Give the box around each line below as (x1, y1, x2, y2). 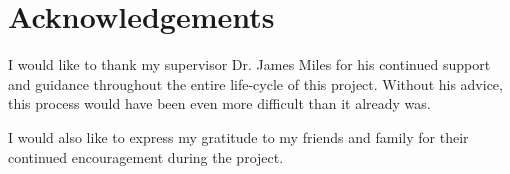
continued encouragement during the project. (8, 146, 284, 167)
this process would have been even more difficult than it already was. (8, 93, 431, 114)
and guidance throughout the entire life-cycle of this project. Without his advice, (8, 73, 503, 94)
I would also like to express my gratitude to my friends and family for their (8, 126, 469, 147)
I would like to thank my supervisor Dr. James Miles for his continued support (8, 54, 491, 75)
